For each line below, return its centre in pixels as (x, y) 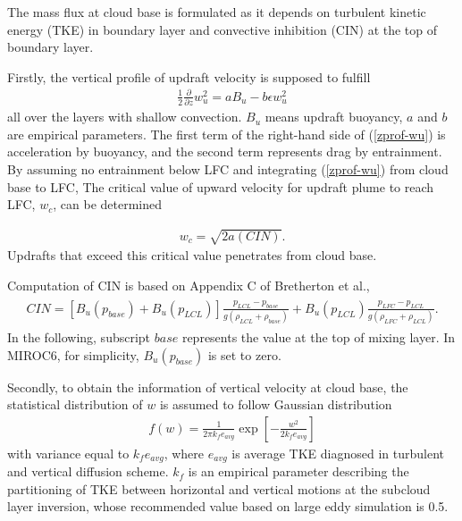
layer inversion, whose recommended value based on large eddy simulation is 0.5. (228, 506)
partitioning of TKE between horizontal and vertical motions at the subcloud (219, 488)
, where (184, 453)
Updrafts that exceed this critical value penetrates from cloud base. (192, 255)
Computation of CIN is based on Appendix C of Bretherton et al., (189, 285)
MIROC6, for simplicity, (73, 354)
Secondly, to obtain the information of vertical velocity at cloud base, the (208, 387)
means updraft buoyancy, (334, 117)
